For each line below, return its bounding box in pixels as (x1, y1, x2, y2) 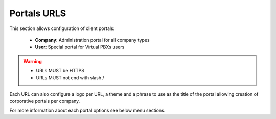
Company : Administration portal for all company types (35, 37, 150, 43)
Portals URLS (9, 8, 66, 19)
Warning (23, 58, 42, 64)
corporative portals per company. (9, 98, 80, 104)
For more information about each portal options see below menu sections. (9, 107, 166, 113)
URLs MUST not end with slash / (36, 74, 104, 81)
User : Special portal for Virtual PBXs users (35, 44, 125, 50)
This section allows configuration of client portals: (9, 25, 115, 32)
